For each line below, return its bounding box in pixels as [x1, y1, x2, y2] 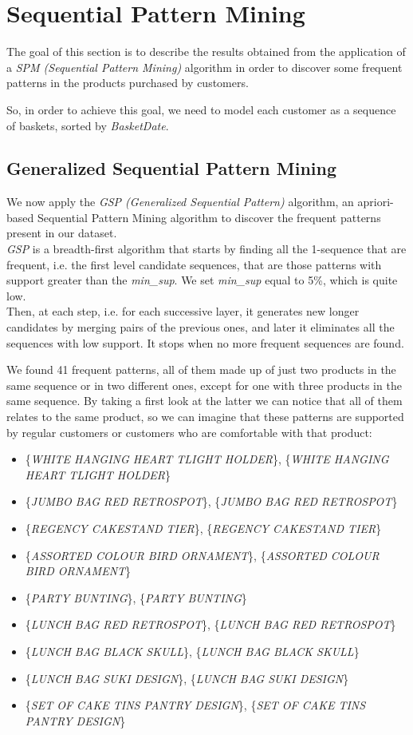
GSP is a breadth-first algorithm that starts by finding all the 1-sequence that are [6, 240, 407, 257]
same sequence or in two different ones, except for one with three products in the [6, 376, 402, 393]
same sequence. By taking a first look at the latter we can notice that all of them [6, 392, 403, 409]
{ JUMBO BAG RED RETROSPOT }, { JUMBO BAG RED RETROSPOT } [25, 493, 398, 510]
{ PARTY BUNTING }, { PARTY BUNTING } [25, 589, 247, 606]
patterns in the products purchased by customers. [6, 74, 249, 91]
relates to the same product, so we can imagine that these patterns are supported [6, 408, 404, 425]
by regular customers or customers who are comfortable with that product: [6, 423, 372, 440]
